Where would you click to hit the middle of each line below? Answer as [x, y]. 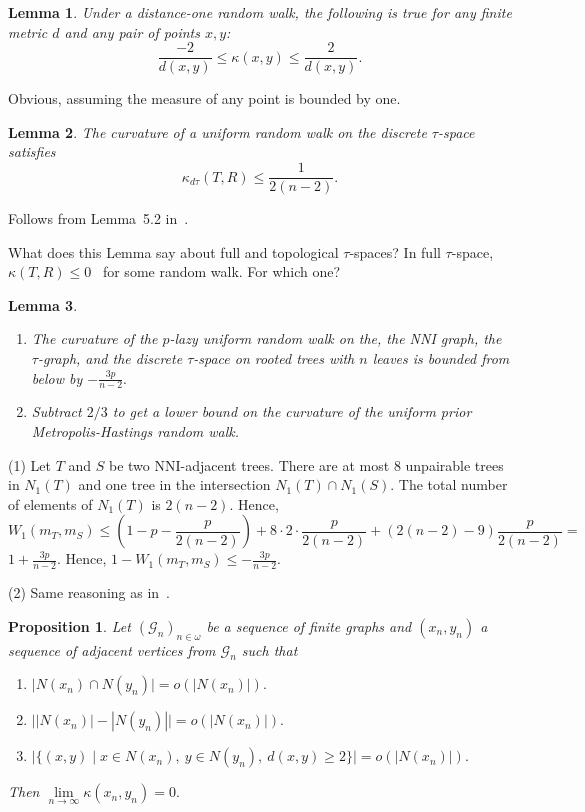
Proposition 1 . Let [69, 625]
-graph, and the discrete [110, 358]
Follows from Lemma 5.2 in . [98, 218]
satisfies [32, 151]
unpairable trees [454, 464]
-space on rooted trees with [274, 358]
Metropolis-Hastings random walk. [135, 431]
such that [269, 649]
